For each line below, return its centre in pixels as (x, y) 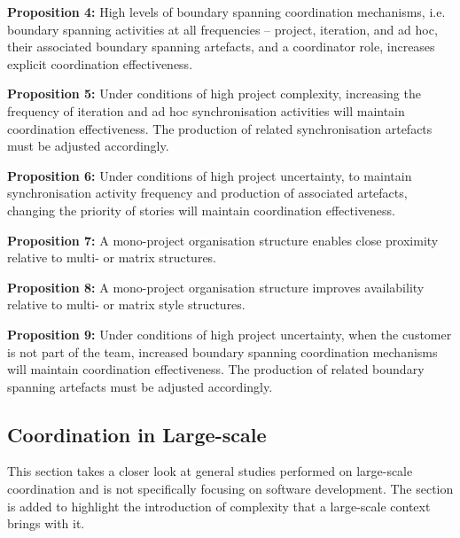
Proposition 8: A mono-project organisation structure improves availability (216, 287)
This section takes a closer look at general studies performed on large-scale (210, 471)
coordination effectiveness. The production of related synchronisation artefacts (220, 128)
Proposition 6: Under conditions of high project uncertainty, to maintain (210, 175)
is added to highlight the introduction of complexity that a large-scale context (219, 506)
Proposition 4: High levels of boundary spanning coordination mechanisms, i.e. (226, 12)
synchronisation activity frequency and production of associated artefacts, (207, 193)
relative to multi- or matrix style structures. (126, 304)
